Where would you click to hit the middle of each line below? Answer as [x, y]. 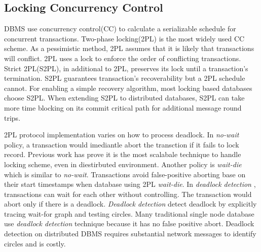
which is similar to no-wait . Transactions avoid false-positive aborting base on [125, 174]
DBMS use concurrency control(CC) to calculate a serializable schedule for [120, 29]
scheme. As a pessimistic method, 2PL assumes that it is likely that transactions [129, 48]
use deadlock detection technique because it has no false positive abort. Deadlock [129, 223]
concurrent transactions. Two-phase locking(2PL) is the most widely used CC [124, 38]
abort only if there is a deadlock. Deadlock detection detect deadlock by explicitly [130, 204]
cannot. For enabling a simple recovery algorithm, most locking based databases [128, 88]
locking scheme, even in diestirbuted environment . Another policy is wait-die [123, 164]
